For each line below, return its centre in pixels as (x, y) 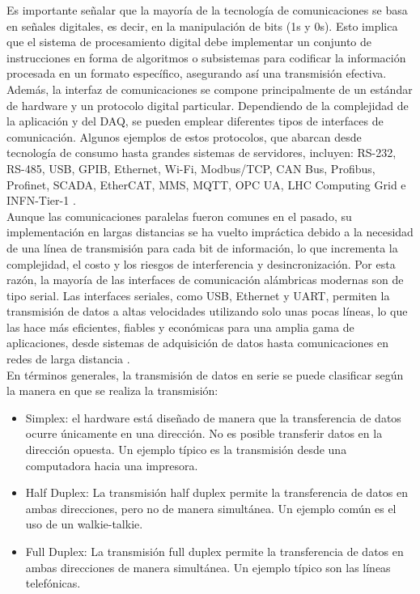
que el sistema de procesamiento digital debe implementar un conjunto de (189, 42)
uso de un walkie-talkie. (84, 524)
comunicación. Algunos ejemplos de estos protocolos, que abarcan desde (184, 136)
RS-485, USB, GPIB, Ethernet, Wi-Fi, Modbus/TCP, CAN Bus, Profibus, (191, 168)
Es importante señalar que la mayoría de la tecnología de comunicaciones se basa (207, 10)
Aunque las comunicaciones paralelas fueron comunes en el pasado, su (179, 216)
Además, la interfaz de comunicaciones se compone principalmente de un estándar (210, 89)
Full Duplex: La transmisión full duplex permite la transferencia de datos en (214, 551)
